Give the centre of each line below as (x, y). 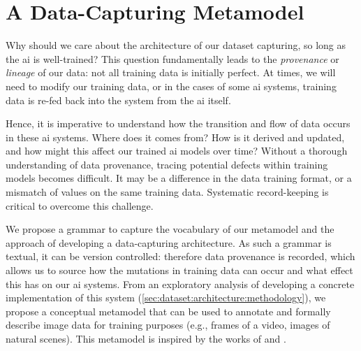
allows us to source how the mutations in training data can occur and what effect (179, 270)
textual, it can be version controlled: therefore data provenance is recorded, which (180, 256)
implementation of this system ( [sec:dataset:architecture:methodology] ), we (166, 298)
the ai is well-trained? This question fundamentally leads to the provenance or (172, 58)
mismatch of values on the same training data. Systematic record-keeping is (167, 192)
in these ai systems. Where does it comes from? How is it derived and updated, (175, 137)
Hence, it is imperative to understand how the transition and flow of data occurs (178, 123)
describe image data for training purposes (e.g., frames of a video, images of (168, 325)
